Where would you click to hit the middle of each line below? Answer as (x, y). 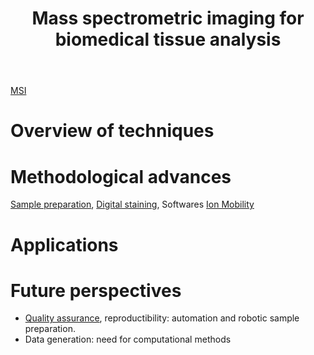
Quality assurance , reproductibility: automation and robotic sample (162, 318)
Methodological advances (121, 176)
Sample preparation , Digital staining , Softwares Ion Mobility (132, 204)
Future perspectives (96, 290)
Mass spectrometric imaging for (168, 18)
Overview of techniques (112, 131)
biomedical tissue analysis (168, 39)
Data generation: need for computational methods (128, 339)
